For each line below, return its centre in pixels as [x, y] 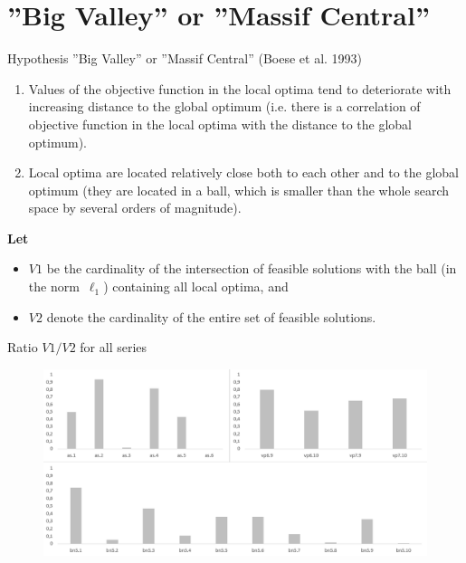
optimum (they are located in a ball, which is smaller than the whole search [239, 190]
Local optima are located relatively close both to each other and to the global [243, 172]
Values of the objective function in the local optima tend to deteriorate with [240, 88]
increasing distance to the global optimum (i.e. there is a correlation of [224, 106]
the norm [54, 286]
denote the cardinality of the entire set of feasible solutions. [211, 316]
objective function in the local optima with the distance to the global [220, 124]
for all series [114, 347]
